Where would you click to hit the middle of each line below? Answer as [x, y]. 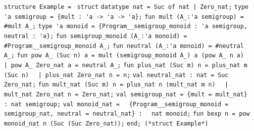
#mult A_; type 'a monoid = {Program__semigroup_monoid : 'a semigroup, [126, 26]
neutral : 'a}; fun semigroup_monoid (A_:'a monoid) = [96, 36]
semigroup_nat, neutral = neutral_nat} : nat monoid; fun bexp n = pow [127, 114]
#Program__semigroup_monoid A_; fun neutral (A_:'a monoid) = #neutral [124, 46]
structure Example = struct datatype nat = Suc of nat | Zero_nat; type [126, 7]
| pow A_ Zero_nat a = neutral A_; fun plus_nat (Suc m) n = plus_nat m [126, 65]
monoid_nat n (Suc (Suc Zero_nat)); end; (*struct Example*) [106, 123]
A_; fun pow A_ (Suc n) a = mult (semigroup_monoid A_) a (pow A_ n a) [124, 56]
